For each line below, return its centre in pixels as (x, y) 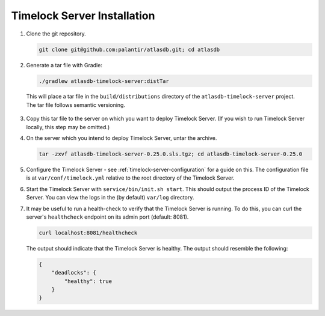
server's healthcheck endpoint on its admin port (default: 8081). (107, 217)
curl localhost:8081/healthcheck (88, 232)
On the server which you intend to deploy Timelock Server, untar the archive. (122, 138)
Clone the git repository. (56, 34)
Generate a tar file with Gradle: (64, 65)
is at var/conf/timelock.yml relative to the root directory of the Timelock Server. (130, 178)
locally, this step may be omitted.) (68, 127)
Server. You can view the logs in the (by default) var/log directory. (110, 198)
